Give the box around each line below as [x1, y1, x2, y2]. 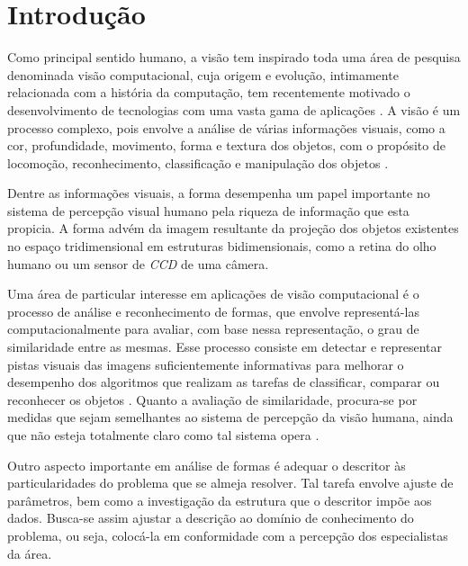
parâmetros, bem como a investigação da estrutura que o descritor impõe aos [7, 490, 432, 509]
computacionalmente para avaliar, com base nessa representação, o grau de [7, 319, 419, 338]
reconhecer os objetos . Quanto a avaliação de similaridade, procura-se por [7, 390, 418, 409]
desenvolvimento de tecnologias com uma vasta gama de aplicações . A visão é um [7, 100, 461, 119]
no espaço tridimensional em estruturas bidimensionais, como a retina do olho [7, 237, 436, 256]
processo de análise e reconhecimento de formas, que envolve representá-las [7, 301, 419, 320]
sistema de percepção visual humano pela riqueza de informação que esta [7, 201, 409, 220]
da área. [7, 544, 52, 562]
